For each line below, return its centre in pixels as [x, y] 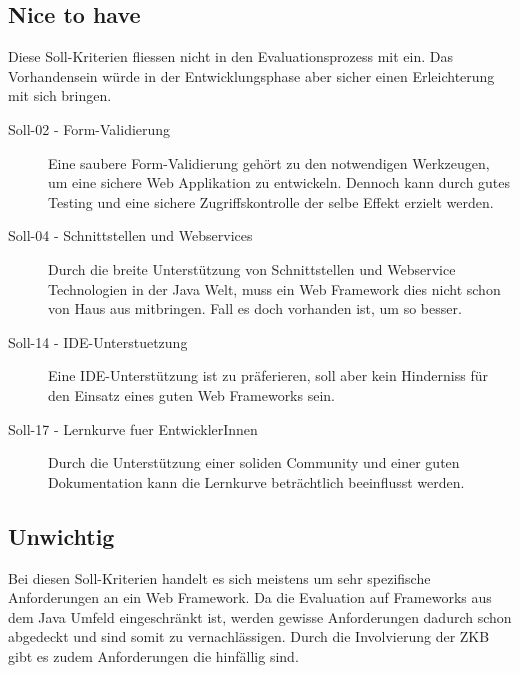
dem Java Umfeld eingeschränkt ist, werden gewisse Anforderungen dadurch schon [260, 616]
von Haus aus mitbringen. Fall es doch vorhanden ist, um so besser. [255, 308]
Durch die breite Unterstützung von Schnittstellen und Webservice [252, 268]
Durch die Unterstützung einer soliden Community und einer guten [254, 462]
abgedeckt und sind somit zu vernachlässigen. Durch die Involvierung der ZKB [249, 636]
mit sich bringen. [60, 95]
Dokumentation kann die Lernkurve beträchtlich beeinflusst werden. [256, 481]
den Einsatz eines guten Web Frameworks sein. [191, 394]
